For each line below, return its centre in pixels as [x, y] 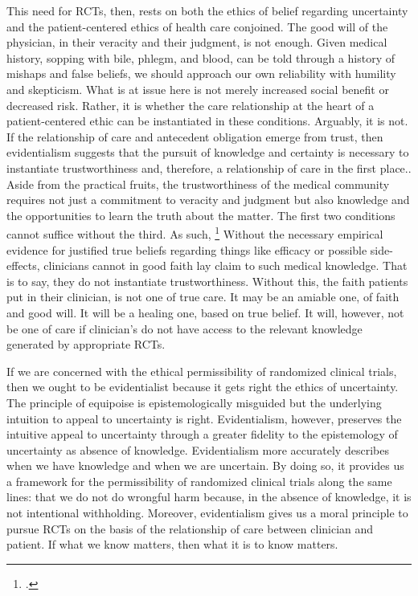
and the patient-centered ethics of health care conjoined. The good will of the [197, 26]
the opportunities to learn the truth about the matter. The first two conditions [201, 215]
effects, [23, 265]
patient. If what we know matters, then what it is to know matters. [172, 544]
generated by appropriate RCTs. [86, 344]
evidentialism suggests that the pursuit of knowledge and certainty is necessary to [208, 152]
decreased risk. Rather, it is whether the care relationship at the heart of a [191, 105]
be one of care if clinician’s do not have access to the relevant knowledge [184, 328]
